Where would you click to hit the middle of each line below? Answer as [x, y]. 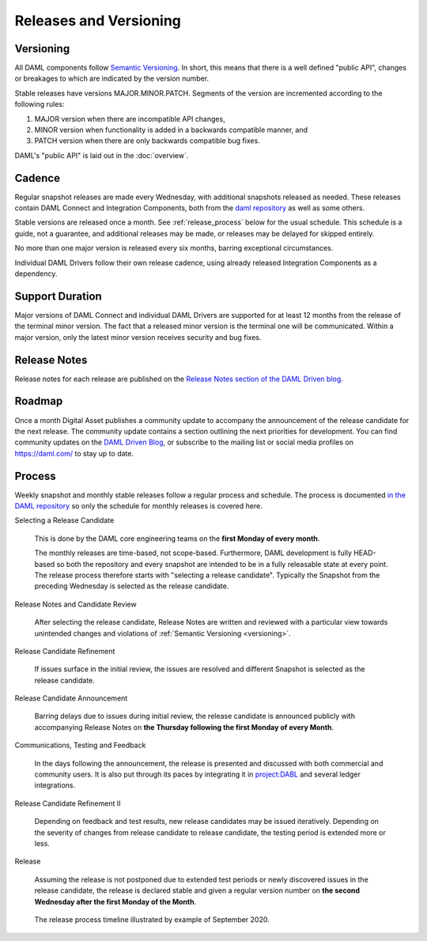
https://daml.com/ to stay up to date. [74, 453]
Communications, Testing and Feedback [80, 745]
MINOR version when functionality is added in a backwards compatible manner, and [171, 130]
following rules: [40, 104]
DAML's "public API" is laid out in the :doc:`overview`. [102, 155]
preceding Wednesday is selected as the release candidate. [132, 586]
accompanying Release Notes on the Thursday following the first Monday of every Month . [184, 727]
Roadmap [39, 401]
